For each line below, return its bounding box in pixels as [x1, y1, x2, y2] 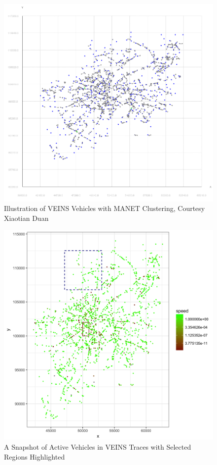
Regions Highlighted [4, 451, 65, 462]
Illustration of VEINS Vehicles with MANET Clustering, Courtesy [4, 203, 205, 213]
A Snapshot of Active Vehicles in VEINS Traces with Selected [4, 442, 191, 452]
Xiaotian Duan [4, 212, 49, 223]
